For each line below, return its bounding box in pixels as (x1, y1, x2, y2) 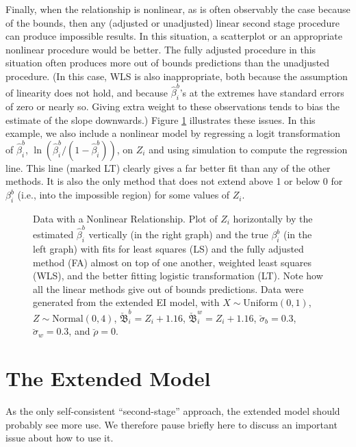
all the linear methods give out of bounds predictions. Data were (33, 281, 304, 296)
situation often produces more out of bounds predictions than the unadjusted (5, 55, 330, 70)
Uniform (243, 298, 278, 309)
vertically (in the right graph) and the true (88, 227, 268, 242)
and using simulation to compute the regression (149, 142, 348, 156)
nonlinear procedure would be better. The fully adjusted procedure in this (5, 42, 316, 56)
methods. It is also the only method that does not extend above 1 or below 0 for (5, 174, 343, 188)
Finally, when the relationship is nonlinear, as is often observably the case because (5, 2, 351, 16)
